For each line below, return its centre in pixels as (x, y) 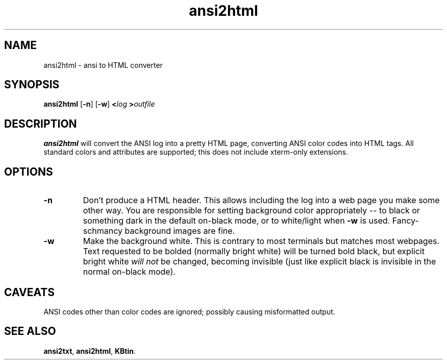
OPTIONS (29, 172)
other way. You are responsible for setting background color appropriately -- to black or (251, 211)
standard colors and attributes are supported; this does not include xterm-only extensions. (196, 152)
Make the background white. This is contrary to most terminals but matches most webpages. (261, 241)
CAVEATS (29, 292)
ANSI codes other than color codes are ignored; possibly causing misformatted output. (189, 311)
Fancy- (405, 221)
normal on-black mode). (129, 272)
